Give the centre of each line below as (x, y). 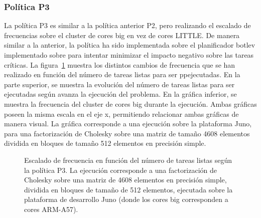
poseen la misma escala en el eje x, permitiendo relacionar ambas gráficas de (121, 114)
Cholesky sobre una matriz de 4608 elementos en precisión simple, (125, 180)
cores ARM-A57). (51, 209)
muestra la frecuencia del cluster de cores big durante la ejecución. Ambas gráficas (130, 103)
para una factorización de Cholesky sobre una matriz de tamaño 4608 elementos (127, 133)
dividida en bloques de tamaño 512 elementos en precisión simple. (105, 143)
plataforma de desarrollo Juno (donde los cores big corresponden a (126, 199)
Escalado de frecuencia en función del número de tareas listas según (128, 160)
